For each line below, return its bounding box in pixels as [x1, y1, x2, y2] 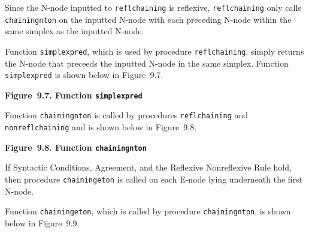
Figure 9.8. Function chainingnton [5, 141, 147, 153]
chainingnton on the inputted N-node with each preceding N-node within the [5, 13, 292, 25]
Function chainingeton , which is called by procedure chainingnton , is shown [5, 205, 291, 217]
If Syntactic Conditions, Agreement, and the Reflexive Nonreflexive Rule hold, [5, 161, 292, 174]
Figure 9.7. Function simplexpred [5, 88, 143, 101]
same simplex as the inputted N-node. [5, 25, 144, 37]
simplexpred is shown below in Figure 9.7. [5, 68, 163, 81]
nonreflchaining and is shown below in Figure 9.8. [5, 121, 197, 133]
